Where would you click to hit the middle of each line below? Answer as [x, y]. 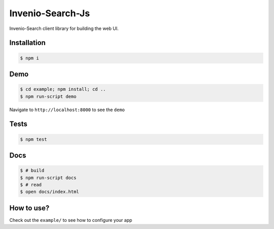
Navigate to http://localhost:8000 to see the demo [67, 110]
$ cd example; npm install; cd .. [63, 89]
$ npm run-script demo [48, 96]
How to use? [29, 208]
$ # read [31, 185]
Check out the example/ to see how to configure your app [71, 220]
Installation [27, 43]
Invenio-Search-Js [50, 13]
